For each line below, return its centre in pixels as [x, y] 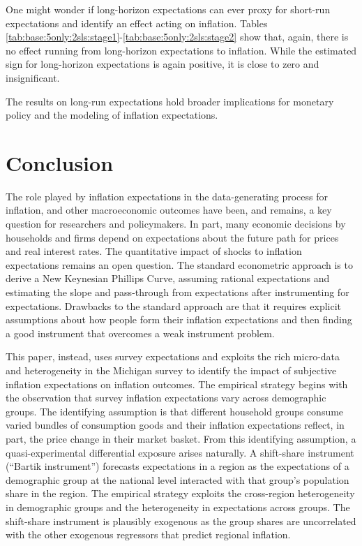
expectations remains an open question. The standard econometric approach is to [179, 264]
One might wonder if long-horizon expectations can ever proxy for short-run [168, 9]
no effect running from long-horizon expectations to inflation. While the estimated [181, 50]
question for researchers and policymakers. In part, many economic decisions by [176, 224]
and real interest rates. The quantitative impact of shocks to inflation [154, 251]
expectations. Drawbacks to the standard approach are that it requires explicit [174, 305]
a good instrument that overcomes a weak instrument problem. [140, 333]
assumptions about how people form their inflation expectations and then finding [179, 319]
